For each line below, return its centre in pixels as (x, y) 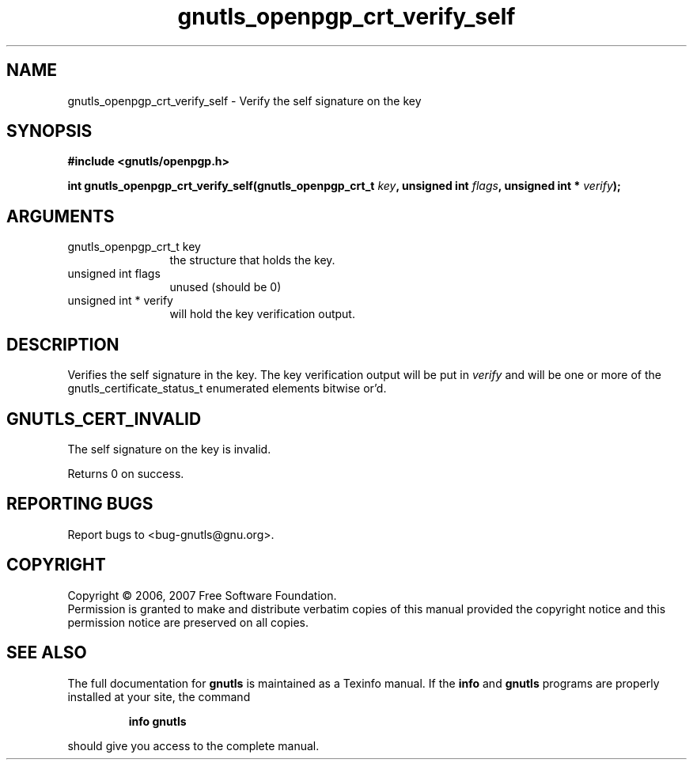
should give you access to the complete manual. (193, 745)
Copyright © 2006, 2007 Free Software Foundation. (202, 595)
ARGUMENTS (61, 216)
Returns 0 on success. (126, 473)
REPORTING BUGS (80, 504)
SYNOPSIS (49, 131)
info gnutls (157, 721)
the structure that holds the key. (252, 260)
